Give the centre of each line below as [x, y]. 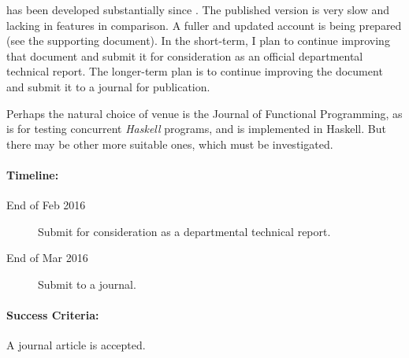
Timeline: [33, 174]
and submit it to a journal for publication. [108, 86]
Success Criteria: [53, 315]
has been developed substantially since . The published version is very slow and [198, 9]
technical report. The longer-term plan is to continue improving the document [195, 71]
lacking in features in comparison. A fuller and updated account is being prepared [204, 25]
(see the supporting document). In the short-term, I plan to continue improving [198, 41]
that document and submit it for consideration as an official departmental [185, 55]
